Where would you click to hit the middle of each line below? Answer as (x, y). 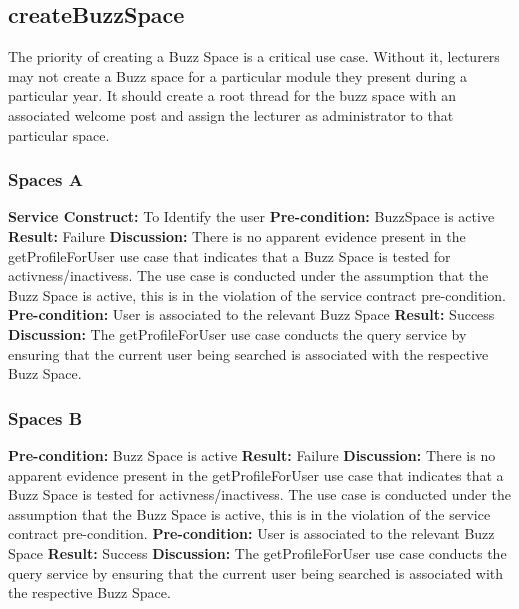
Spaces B (45, 417)
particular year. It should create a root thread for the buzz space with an (232, 95)
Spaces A (45, 179)
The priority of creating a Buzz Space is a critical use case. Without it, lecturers (254, 56)
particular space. (59, 134)
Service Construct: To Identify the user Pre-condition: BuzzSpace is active (251, 216)
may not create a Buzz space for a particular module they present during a (238, 75)
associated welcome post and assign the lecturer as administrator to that (231, 114)
